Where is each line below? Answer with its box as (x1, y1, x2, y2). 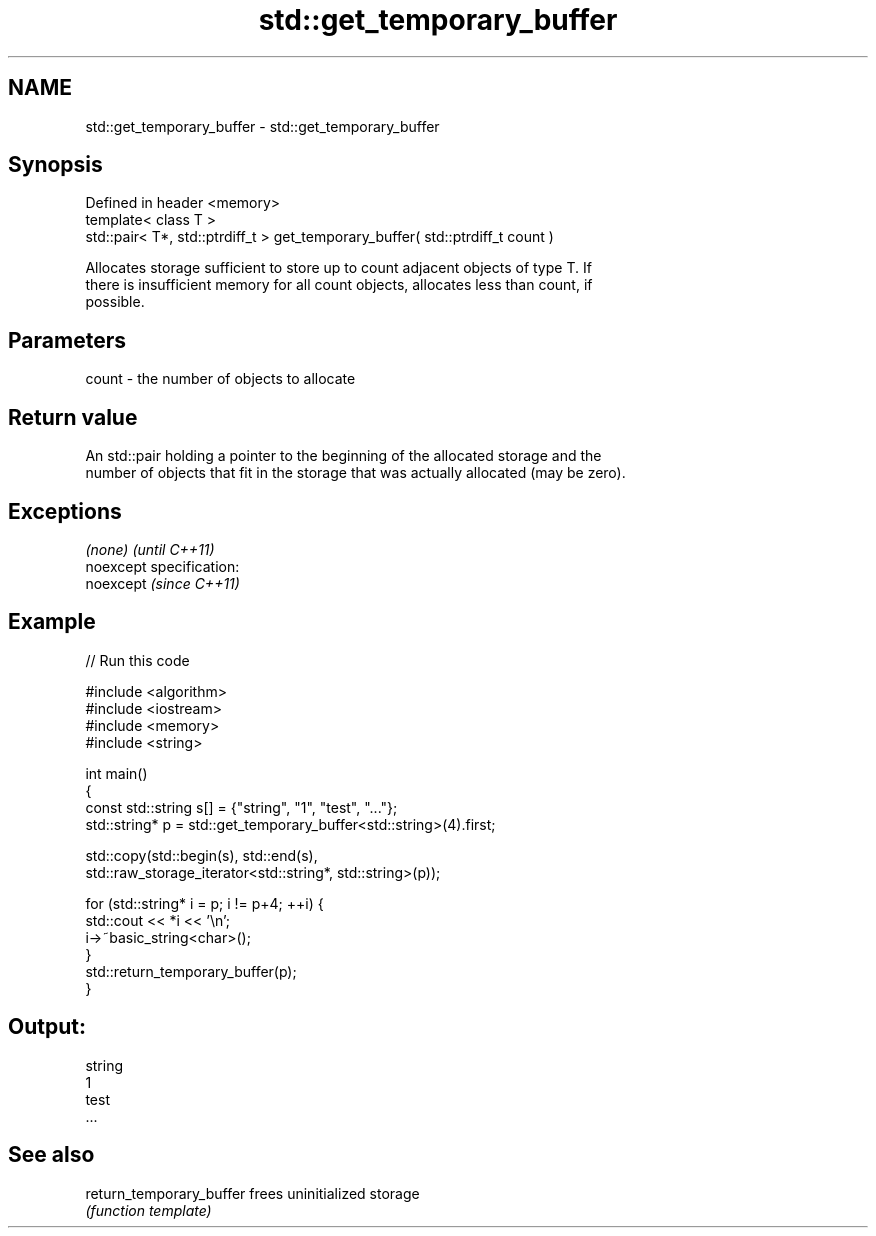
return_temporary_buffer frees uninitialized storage (85, 1184, 420, 1202)
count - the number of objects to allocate (85, 370, 356, 388)
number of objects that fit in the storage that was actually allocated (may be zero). (85, 464, 626, 482)
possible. (85, 293, 145, 311)
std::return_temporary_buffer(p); (85, 962, 297, 980)
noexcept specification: (85, 557, 240, 575)
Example (8, 609, 96, 635)
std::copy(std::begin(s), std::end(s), (85, 846, 318, 864)
